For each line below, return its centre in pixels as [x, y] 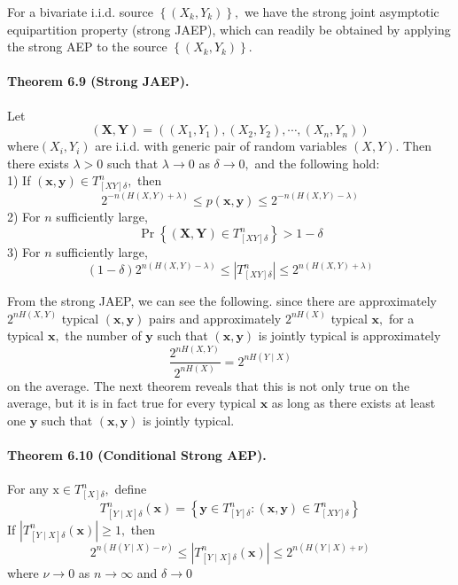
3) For [24, 252]
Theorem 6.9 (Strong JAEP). [98, 81]
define [131, 489]
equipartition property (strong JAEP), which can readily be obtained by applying [229, 29]
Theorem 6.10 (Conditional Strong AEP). [137, 455]
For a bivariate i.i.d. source [80, 12]
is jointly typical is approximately [349, 335]
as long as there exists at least [353, 403]
